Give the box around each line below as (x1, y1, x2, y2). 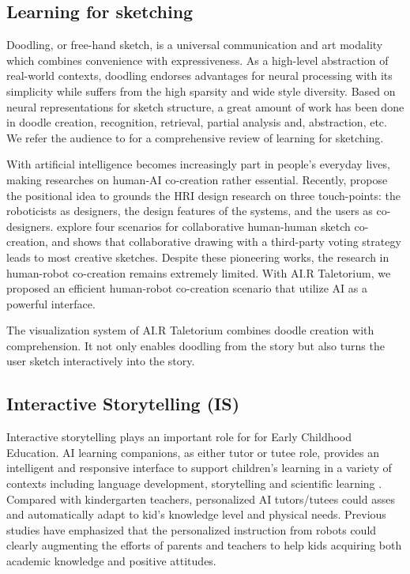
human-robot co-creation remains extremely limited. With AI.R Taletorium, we (6, 264, 391, 281)
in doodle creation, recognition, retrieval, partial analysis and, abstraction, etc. (6, 114, 387, 130)
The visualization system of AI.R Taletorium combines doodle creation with (6, 322, 374, 338)
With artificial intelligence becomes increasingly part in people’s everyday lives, (6, 156, 390, 172)
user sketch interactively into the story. (6, 353, 195, 369)
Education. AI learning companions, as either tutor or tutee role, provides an (6, 444, 380, 460)
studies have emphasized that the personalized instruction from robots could (6, 521, 377, 538)
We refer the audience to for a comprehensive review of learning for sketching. (6, 129, 384, 145)
